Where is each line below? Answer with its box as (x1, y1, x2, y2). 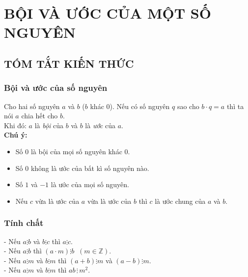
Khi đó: (4, 120, 27, 130)
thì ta (226, 101, 244, 111)
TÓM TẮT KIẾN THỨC (4, 55, 134, 71)
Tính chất (4, 217, 44, 229)
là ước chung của (155, 195, 206, 206)
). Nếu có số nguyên (110, 101, 170, 111)
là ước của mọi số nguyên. (51, 179, 129, 190)
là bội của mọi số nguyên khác (30, 146, 122, 156)
